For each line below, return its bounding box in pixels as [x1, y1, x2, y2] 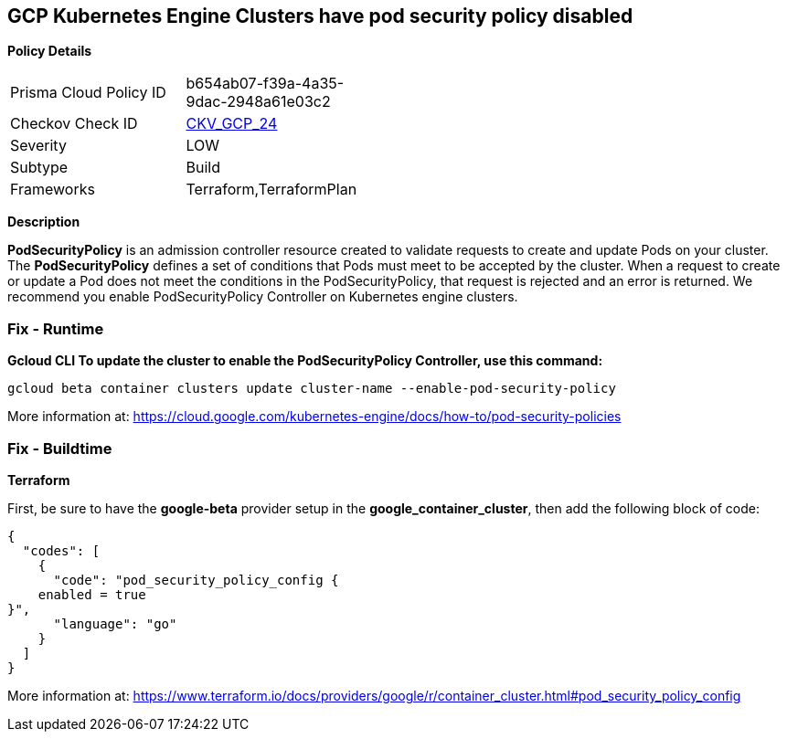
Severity [10, 136, 67, 155]
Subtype [10, 158, 69, 177]
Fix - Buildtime [7, 438, 112, 458]
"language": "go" [53, 616, 177, 631]
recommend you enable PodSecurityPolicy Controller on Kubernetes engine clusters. [7, 289, 518, 305]
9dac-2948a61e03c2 [186, 92, 331, 111]
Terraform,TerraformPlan [186, 180, 357, 199]
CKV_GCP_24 [186, 114, 278, 133]
